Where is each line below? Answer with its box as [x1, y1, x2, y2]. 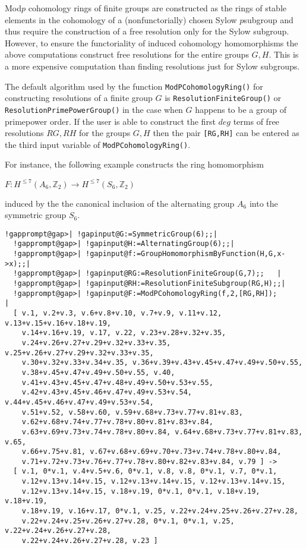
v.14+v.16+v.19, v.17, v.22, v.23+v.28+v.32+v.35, [21, 329, 226, 337]
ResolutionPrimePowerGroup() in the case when [5, 103, 183, 115]
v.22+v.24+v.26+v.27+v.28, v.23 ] [21, 537, 158, 545]
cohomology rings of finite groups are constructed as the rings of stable [28, 2, 286, 14]
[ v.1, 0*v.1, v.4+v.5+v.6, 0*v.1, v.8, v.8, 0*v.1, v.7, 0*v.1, [13, 467, 277, 476]
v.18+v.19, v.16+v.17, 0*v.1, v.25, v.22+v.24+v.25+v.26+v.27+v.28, [21, 507, 298, 516]
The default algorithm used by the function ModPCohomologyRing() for [5, 80, 263, 92]
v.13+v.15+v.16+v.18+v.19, [5, 318, 111, 327]
